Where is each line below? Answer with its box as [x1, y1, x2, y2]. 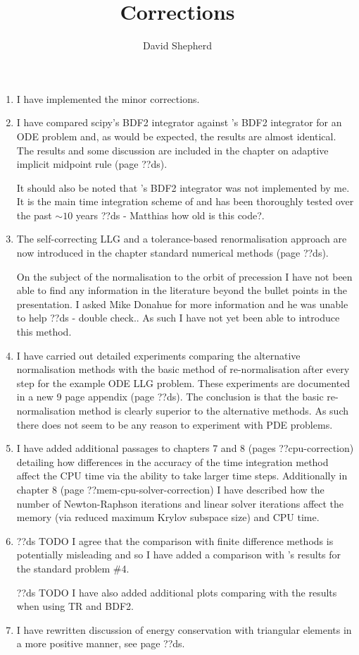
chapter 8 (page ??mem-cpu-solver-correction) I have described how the [16, 482, 325, 496]
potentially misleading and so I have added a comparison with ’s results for [16, 547, 341, 562]
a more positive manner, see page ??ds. [16, 636, 185, 651]
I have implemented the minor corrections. [16, 91, 200, 106]
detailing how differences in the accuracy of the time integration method [16, 454, 329, 469]
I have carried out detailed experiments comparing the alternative [16, 348, 301, 362]
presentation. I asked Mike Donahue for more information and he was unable [16, 296, 348, 311]
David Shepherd [143, 38, 212, 53]
